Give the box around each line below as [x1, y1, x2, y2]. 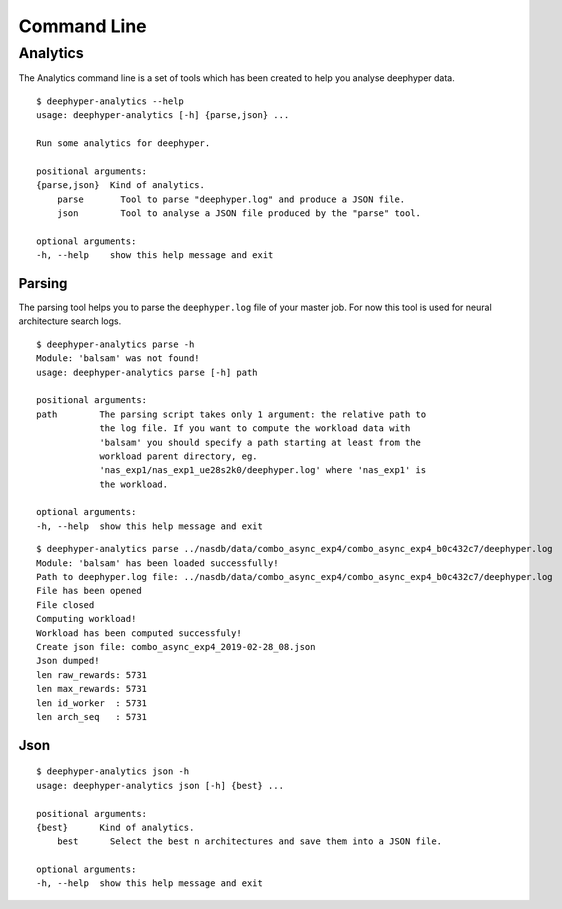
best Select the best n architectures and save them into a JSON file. [56, 836, 443, 847]
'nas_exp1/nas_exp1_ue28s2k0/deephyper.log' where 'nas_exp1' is [99, 465, 427, 476]
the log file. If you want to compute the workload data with [99, 423, 411, 434]
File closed [36, 599, 95, 610]
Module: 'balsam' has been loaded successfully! [36, 557, 279, 569]
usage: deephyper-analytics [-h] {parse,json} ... [36, 110, 290, 121]
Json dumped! [36, 655, 100, 667]
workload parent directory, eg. [99, 450, 259, 462]
